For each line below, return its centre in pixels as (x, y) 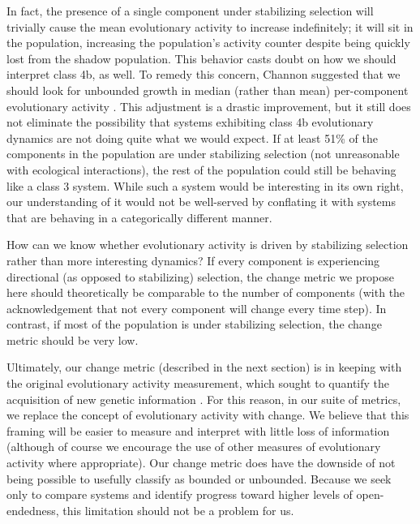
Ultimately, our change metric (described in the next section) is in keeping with (204, 367)
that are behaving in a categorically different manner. (139, 217)
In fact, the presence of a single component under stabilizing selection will (190, 11)
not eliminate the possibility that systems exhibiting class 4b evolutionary (190, 122)
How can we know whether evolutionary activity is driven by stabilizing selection (208, 245)
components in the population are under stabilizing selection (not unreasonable (203, 154)
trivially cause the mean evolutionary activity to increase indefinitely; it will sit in (210, 26)
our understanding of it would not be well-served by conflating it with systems (201, 202)
